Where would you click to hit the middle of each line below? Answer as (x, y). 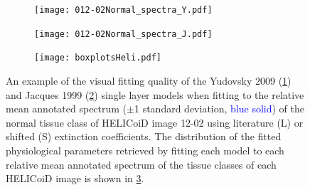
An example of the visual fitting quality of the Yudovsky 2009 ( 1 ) (149, 80)
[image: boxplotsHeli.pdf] (98, 58)
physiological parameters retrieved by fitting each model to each (145, 150)
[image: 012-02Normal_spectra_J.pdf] (123, 34)
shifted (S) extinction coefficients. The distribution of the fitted (144, 136)
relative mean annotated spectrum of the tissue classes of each (141, 164)
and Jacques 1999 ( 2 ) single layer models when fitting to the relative (155, 94)
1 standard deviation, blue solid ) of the (219, 109)
